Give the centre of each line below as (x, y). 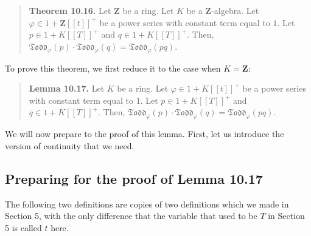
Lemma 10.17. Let (67, 88)
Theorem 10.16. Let (70, 10)
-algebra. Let (235, 10)
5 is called (23, 227)
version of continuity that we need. (70, 145)
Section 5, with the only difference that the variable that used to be (131, 216)
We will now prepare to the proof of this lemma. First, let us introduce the (145, 134)
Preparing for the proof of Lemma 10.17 (134, 178)
